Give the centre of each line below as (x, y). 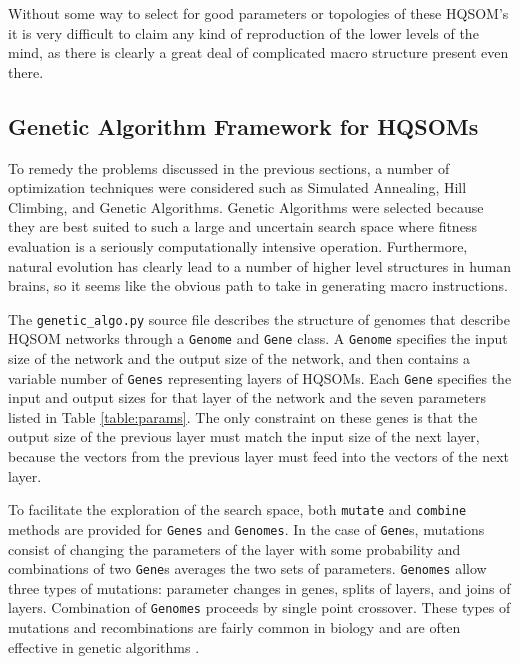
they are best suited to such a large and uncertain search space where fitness (242, 226)
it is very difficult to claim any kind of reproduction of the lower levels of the (243, 32)
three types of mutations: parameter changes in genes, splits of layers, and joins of (259, 587)
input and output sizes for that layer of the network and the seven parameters (247, 397)
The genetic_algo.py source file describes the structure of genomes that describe (259, 318)
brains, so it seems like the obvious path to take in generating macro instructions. (258, 285)
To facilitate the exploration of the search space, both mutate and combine (237, 509)
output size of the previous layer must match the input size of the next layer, (244, 436)
